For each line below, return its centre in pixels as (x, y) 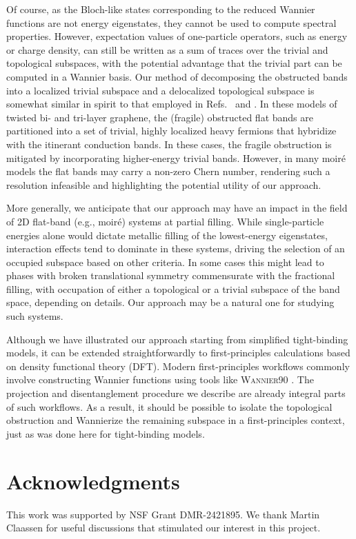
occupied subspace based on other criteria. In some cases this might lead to (165, 262)
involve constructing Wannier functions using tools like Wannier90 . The (160, 379)
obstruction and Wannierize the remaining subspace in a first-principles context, (176, 420)
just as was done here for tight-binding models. (106, 433)
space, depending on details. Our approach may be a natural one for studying (170, 302)
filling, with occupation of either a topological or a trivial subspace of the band (173, 288)
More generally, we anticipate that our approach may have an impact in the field (177, 208)
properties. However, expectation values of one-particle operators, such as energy (177, 36)
